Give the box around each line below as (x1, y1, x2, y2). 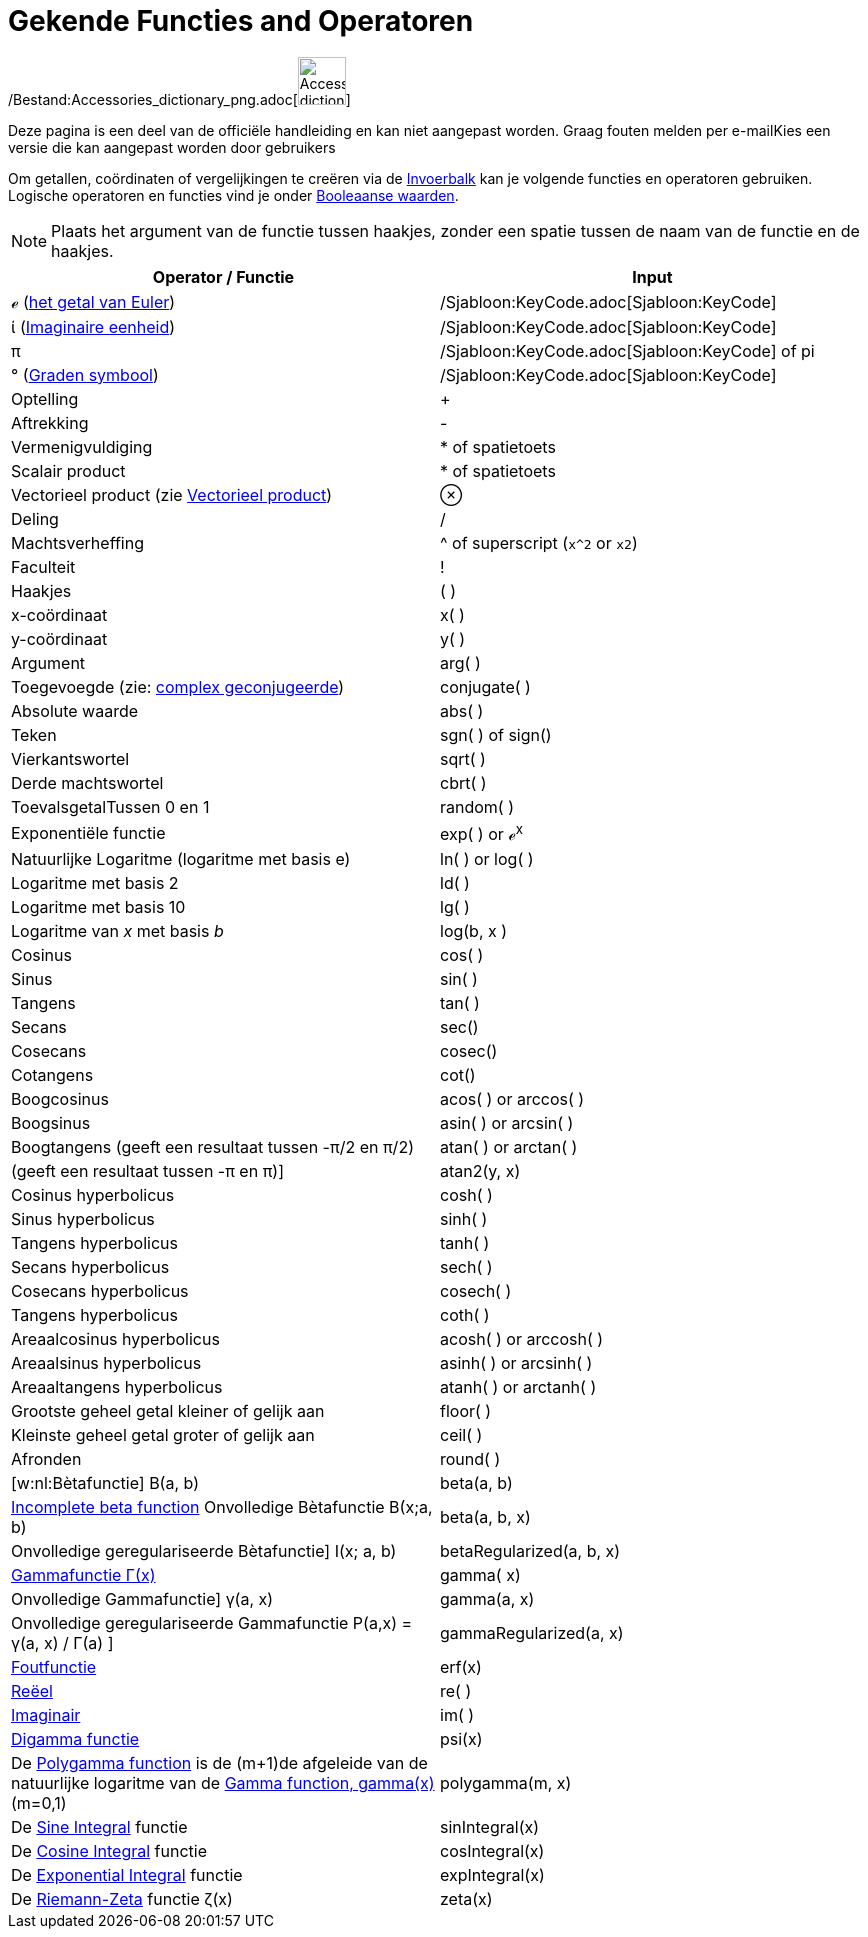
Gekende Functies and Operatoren (8, 4, 474, 38)
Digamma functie (11, 1729, 140, 1750)
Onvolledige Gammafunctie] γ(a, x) (11, 1589, 274, 1610)
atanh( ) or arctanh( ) (440, 1377, 597, 1398)
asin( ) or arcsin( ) (440, 1113, 574, 1134)
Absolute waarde (11, 700, 139, 721)
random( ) (440, 796, 515, 817)
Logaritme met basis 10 (11, 897, 186, 918)
